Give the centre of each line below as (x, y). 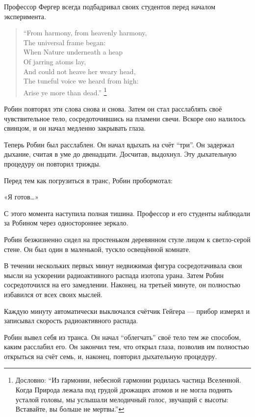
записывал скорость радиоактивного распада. (71, 320)
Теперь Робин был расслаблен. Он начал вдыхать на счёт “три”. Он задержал (119, 144)
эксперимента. (25, 16)
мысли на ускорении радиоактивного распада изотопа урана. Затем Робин (114, 275)
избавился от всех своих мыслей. (53, 294)
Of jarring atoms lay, (55, 61)
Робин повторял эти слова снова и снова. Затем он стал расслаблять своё (113, 109)
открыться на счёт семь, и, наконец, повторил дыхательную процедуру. (111, 356)
